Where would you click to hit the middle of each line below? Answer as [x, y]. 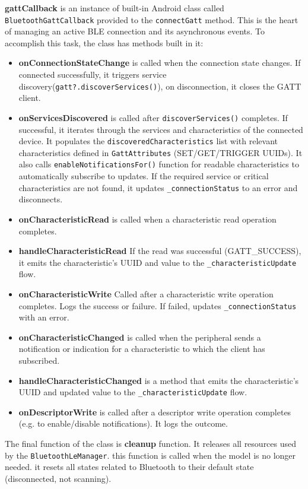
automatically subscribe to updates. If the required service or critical [144, 176]
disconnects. [41, 199]
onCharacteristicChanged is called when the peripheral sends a [140, 337]
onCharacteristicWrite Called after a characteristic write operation [146, 293]
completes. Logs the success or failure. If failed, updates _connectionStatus [158, 305]
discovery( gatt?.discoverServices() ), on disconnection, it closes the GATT [160, 86]
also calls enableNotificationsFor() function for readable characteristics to [159, 164]
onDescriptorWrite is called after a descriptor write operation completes [155, 412]
